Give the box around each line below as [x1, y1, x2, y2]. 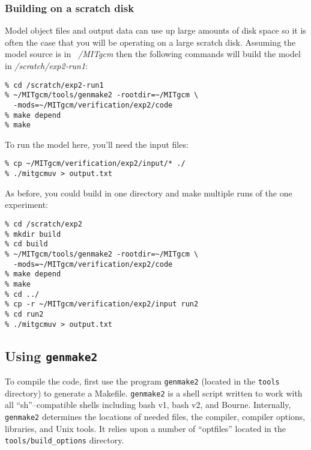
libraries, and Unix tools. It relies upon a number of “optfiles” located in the [5, 422, 286, 434]
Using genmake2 [5, 346, 98, 365]
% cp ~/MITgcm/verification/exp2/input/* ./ [5, 159, 186, 168]
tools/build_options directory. [5, 434, 124, 446]
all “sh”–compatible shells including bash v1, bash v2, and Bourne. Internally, [5, 398, 291, 411]
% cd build [5, 240, 48, 249]
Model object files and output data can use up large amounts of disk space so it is [5, 24, 306, 37]
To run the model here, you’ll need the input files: [5, 138, 189, 150]
